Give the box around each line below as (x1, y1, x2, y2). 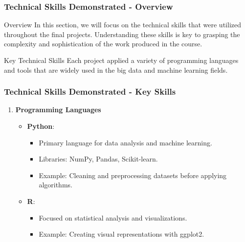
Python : (27, 121, 55, 131)
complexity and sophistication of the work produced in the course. (4, 39, 202, 49)
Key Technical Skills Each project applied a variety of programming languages (4, 55, 239, 65)
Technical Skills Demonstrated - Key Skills (4, 85, 176, 98)
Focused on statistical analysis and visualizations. (39, 212, 187, 222)
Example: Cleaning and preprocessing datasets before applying (39, 170, 227, 180)
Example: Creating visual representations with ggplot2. (39, 229, 204, 239)
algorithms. (39, 180, 72, 190)
